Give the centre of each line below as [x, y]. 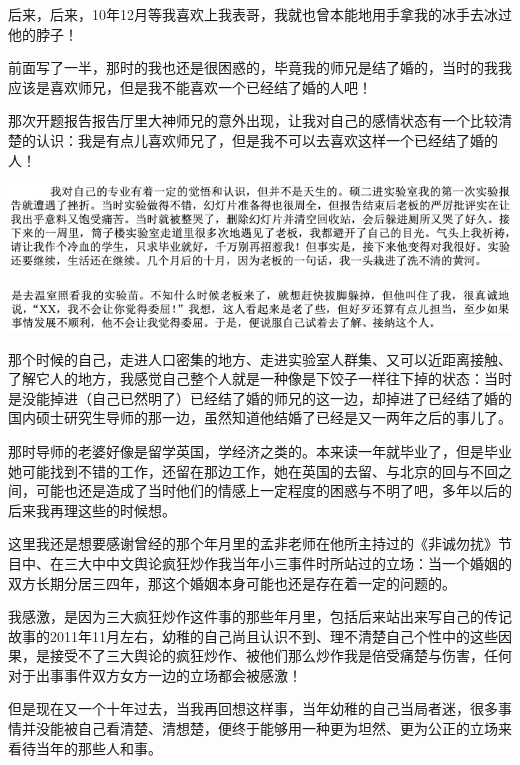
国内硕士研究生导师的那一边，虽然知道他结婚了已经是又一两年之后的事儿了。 [260, 417]
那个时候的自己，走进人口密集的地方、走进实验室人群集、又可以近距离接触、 [260, 358]
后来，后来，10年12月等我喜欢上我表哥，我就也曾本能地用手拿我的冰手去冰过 [260, 14]
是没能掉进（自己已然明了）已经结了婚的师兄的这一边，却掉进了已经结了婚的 [260, 397]
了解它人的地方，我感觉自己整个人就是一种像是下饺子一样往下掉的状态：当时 [260, 378]
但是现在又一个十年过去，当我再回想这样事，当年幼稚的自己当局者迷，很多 [253, 708]
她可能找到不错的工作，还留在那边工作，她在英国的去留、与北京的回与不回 [253, 470]
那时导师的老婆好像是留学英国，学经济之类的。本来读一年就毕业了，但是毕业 [260, 450]
